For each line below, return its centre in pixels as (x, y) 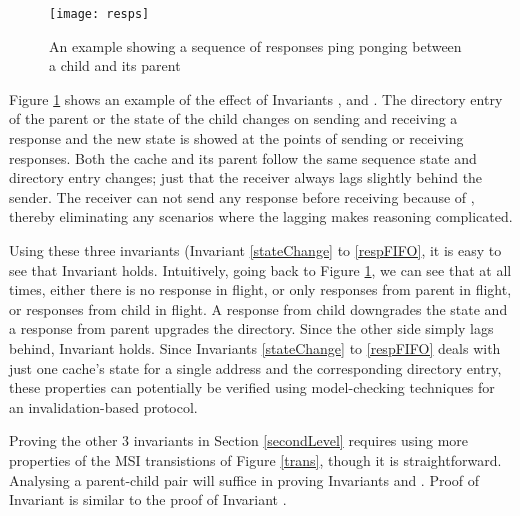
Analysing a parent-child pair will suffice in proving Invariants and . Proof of (244, 479)
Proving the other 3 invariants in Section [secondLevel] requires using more (239, 440)
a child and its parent (115, 65)
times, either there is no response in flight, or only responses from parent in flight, (260, 289)
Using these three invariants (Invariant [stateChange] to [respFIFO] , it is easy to (255, 250)
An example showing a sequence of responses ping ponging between (255, 45)
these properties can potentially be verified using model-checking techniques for (252, 387)
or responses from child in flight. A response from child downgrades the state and (258, 308)
